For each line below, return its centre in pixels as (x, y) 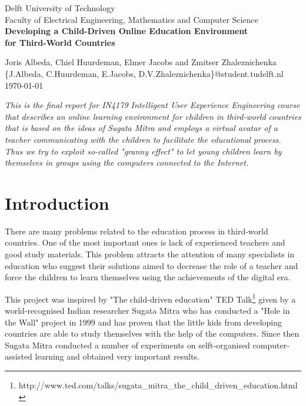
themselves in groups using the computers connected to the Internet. (127, 162)
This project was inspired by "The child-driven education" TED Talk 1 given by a (150, 298)
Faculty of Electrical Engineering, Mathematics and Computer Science (132, 19)
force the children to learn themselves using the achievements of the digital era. (148, 277)
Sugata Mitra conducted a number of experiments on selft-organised (127, 345)
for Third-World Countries (60, 42)
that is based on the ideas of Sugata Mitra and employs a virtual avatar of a (141, 128)
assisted (19, 356)
